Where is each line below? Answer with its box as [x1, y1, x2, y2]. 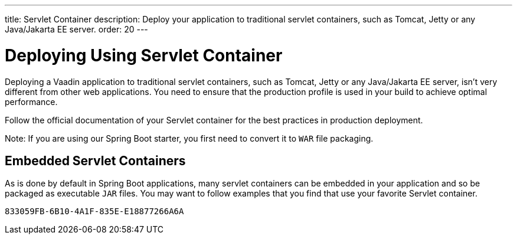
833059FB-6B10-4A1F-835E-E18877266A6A [5, 207, 184, 217]
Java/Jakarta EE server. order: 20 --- [5, 24, 148, 34]
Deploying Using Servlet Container [5, 45, 283, 66]
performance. [5, 96, 58, 107]
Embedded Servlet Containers [5, 153, 186, 168]
